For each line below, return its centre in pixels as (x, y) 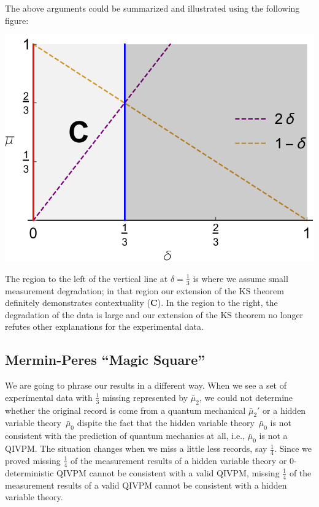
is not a (273, 436)
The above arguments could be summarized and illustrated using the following (152, 8)
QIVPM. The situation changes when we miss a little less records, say (136, 448)
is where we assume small (240, 278)
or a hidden (284, 410)
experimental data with (49, 397)
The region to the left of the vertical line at (86, 278)
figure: (17, 20)
